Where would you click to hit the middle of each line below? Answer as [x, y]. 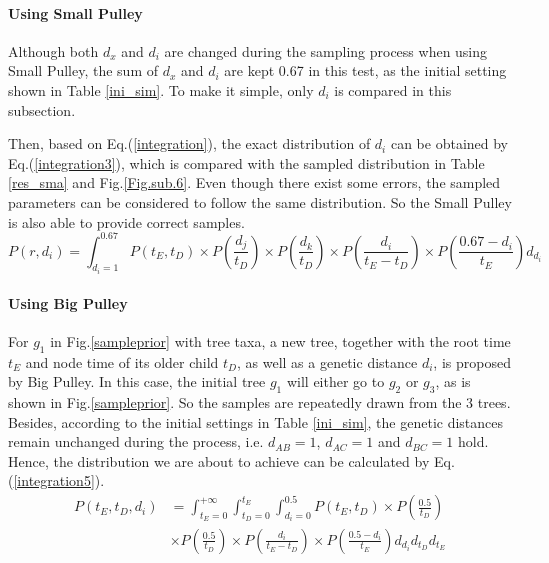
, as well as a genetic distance [327, 361]
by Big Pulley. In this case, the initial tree [137, 381]
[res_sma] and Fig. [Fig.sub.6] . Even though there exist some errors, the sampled [254, 182]
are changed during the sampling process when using [326, 50]
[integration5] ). [59, 480]
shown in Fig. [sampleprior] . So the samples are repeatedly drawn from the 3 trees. [259, 402]
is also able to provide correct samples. [126, 221]
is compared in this [393, 89]
